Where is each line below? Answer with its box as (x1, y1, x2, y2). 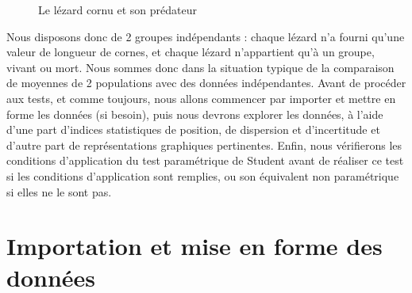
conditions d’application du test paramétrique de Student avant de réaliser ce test (6, 152, 404, 169)
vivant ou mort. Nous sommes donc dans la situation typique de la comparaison (6, 59, 395, 75)
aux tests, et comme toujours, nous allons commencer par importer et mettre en (6, 89, 396, 106)
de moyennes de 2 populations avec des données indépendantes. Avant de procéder (6, 74, 406, 91)
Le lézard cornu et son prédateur (38, 2, 197, 17)
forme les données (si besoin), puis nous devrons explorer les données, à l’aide (6, 105, 383, 122)
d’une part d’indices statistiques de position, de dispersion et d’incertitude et (6, 121, 380, 138)
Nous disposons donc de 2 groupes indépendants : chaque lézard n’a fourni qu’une (6, 28, 405, 44)
